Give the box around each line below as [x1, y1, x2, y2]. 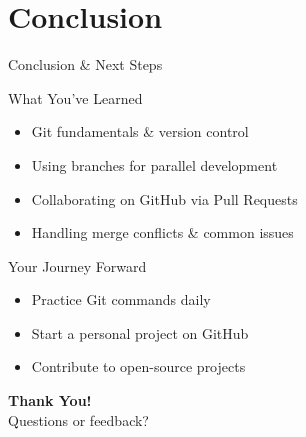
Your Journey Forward [8, 255, 147, 276]
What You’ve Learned [8, 87, 143, 108]
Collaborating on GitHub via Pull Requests [31, 188, 298, 209]
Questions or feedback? [8, 409, 149, 430]
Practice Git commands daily [31, 289, 211, 310]
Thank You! [8, 390, 92, 411]
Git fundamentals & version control [31, 121, 249, 142]
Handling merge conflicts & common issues [31, 222, 294, 243]
